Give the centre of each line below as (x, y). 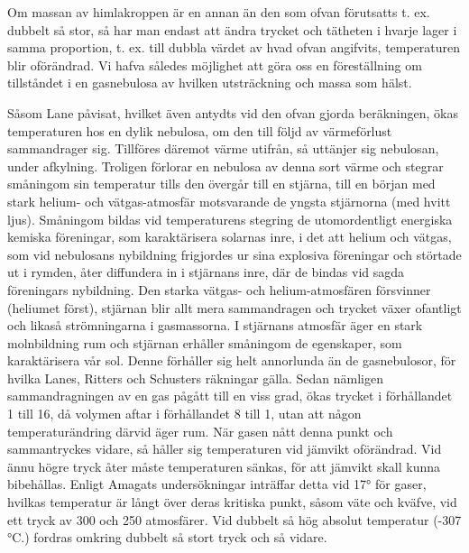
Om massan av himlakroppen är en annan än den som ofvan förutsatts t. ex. (219, 12)
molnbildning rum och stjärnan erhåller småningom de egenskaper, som (205, 342)
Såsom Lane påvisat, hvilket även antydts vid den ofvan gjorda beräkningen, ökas (233, 112)
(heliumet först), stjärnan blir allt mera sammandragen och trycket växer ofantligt (234, 307)
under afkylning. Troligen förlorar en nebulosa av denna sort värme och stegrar (225, 166)
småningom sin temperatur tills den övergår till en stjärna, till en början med (221, 184)
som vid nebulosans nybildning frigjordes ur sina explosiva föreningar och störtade (234, 254)
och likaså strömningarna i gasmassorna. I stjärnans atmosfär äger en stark (215, 325)
